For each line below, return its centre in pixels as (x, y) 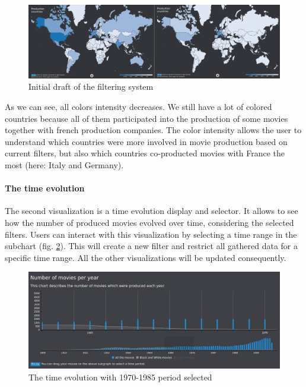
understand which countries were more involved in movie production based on (146, 141)
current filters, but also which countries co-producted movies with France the (145, 153)
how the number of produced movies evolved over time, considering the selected (149, 222)
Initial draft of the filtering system (91, 86)
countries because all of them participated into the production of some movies (146, 118)
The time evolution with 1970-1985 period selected (120, 377)
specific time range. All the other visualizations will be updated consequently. (146, 257)
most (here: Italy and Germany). (64, 164)
